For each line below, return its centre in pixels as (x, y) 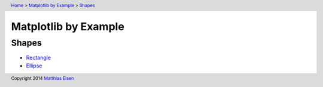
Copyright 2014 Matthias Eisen (42, 79)
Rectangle (38, 57)
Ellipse (34, 66)
